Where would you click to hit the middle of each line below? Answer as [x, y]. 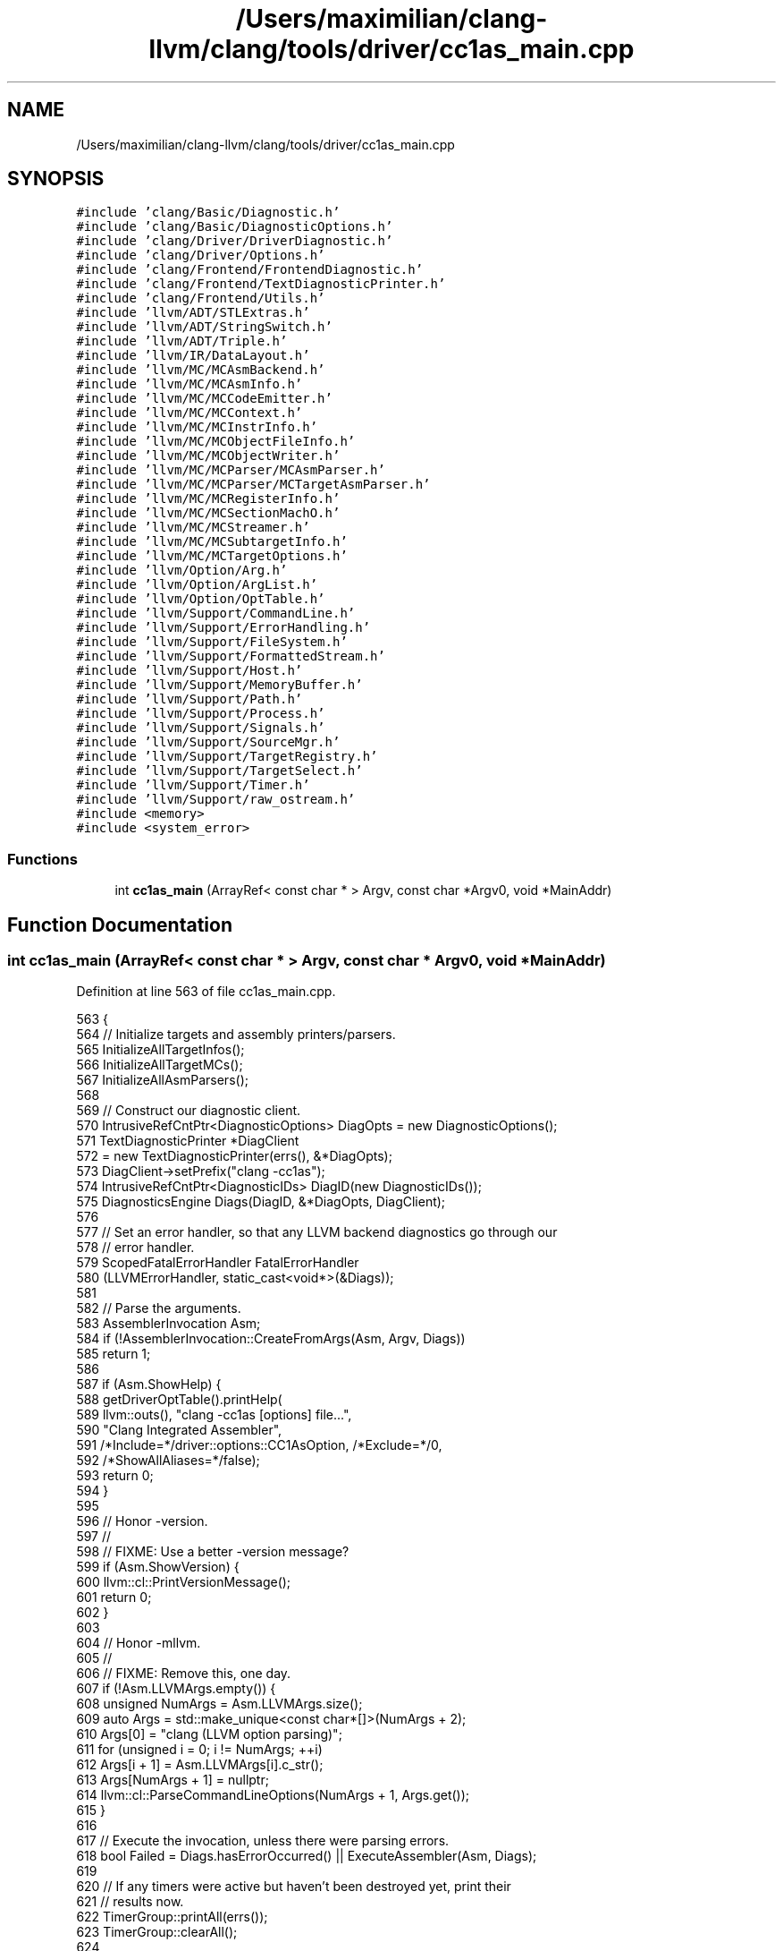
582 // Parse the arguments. [159, 1308]
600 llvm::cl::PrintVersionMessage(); [184, 1582]
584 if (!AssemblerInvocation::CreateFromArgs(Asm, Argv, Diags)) [271, 1339]
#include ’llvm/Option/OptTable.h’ [201, 599]
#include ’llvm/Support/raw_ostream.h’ [216, 800]
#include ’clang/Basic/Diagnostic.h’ [208, 213]
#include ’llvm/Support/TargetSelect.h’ [219, 771]
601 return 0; [114, 1597]
